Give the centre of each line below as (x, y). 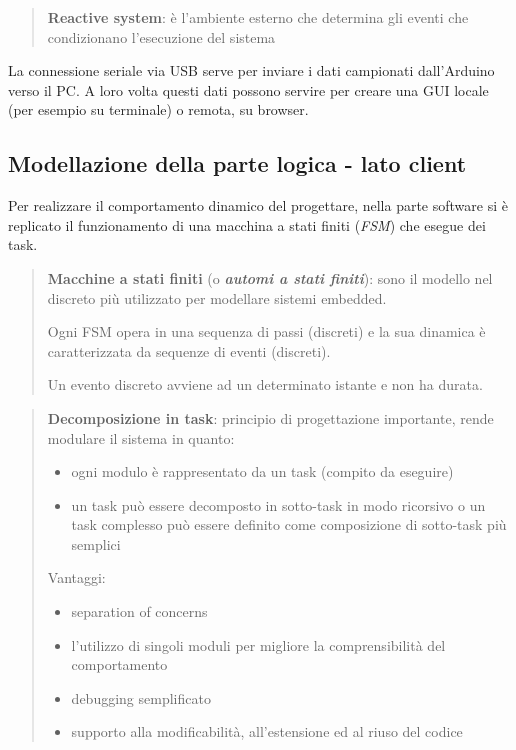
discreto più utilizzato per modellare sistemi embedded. (217, 297)
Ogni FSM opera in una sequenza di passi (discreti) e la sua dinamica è (266, 331)
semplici (96, 543)
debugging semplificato (141, 697)
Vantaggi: (76, 577)
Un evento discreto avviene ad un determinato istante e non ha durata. (265, 384)
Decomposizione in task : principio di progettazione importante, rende (270, 417)
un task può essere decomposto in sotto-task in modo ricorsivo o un (278, 504)
